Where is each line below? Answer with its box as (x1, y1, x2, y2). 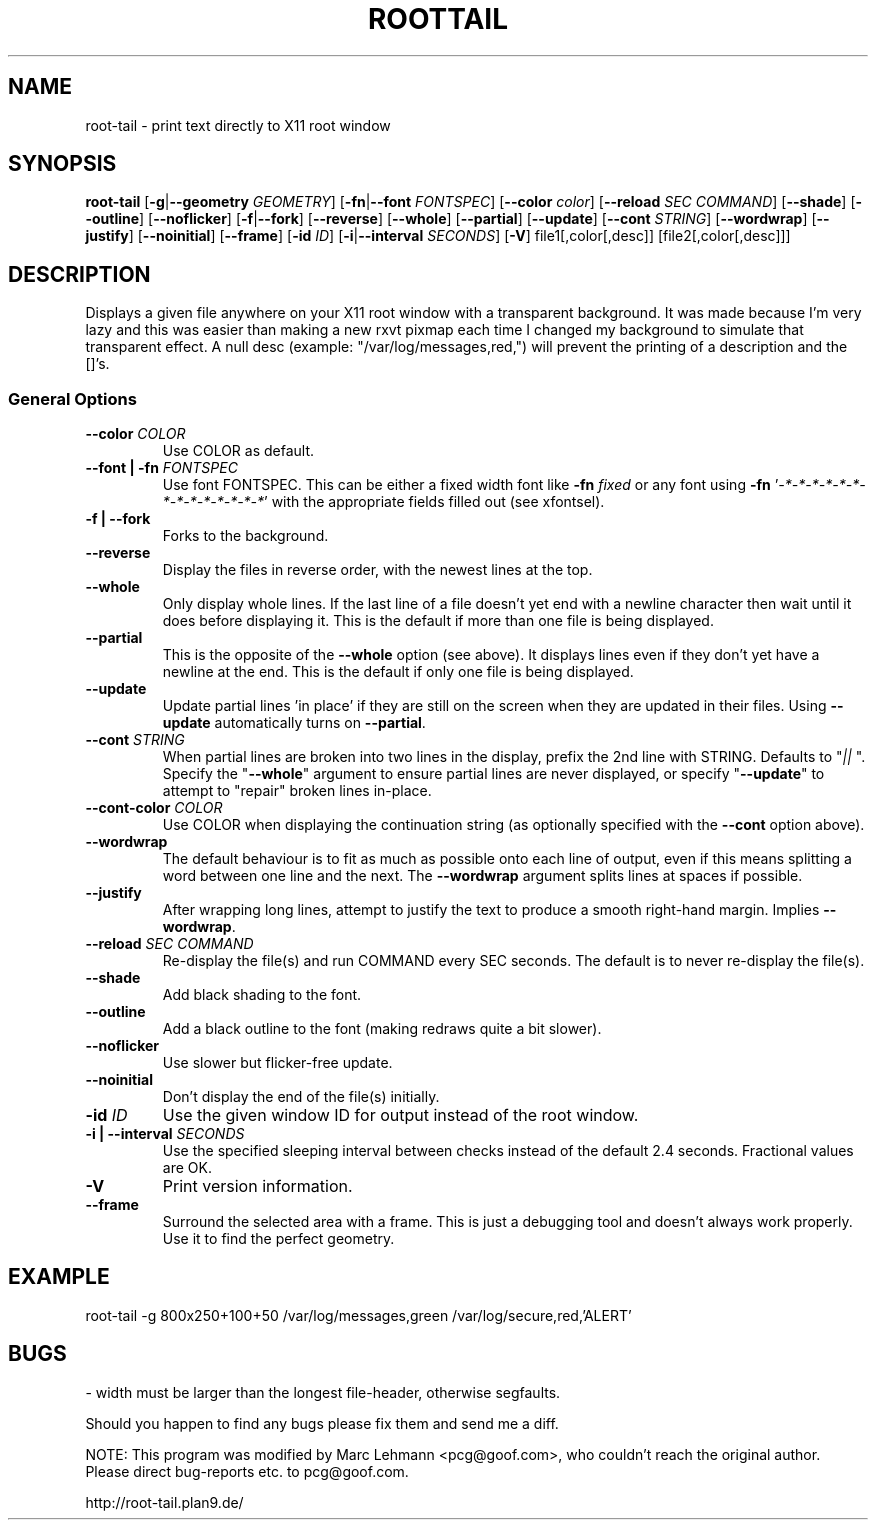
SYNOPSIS (8, 151, 117, 177)
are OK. (162, 1159, 212, 1177)
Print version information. (162, 1176, 353, 1197)
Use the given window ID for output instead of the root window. (162, 1105, 639, 1126)
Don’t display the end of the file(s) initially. (162, 1088, 440, 1106)
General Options (8, 388, 137, 409)
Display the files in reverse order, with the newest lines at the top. (162, 561, 593, 579)
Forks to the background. (162, 527, 329, 545)
